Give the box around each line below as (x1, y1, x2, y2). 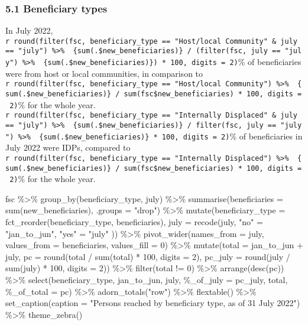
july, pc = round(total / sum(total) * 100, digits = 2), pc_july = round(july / (5, 250, 290, 262)
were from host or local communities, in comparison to (5, 67, 203, 79)
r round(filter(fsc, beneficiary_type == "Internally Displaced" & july (5, 111, 297, 120)
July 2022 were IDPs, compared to (5, 141, 131, 154)
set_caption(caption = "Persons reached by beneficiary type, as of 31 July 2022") (5, 297, 300, 309)
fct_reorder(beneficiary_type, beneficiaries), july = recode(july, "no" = (5, 216, 263, 228)
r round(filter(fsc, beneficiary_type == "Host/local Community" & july (5, 37, 297, 45)
